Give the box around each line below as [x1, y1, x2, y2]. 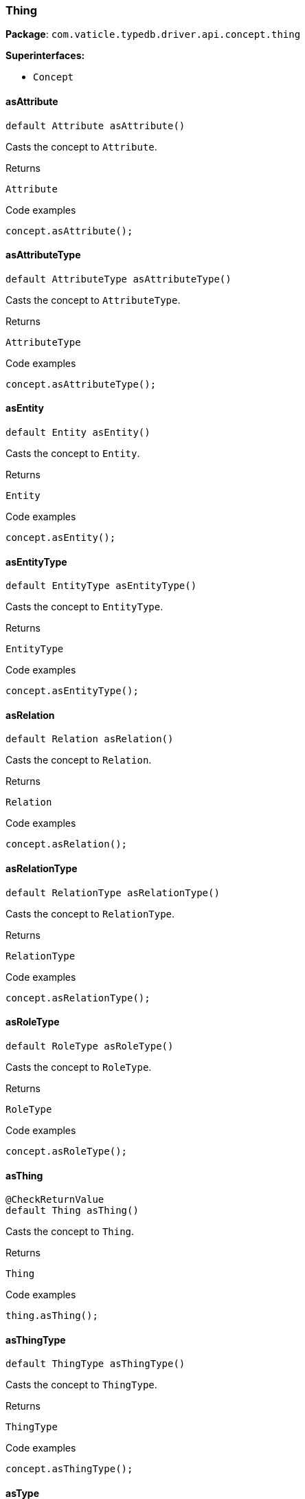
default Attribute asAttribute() [5, 120, 185, 131]
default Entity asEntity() [5, 427, 150, 438]
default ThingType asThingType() [5, 1358, 185, 1370]
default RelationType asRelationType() [5, 887, 220, 898]
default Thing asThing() [5, 1205, 139, 1217]
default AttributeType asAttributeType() [5, 273, 231, 285]
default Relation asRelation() [5, 733, 174, 745]
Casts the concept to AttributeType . [5, 293, 181, 306]
